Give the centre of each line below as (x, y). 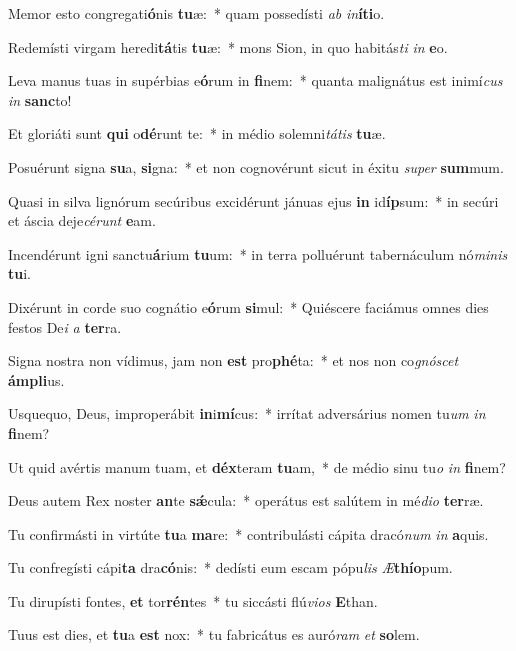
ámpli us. (36, 379)
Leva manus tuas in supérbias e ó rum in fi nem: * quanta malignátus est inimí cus (255, 80)
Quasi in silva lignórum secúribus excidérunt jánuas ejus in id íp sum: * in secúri (253, 200)
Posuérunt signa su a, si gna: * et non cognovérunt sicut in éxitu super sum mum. (256, 166)
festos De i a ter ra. (65, 326)
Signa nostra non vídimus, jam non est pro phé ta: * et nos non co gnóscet (233, 360)
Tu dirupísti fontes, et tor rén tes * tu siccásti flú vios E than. (193, 600)
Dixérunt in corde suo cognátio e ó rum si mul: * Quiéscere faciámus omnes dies (248, 306)
